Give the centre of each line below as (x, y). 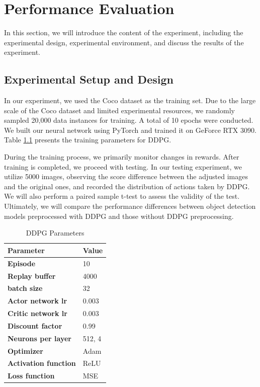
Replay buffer (32, 276)
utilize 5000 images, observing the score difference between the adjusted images (126, 176)
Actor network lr (37, 301)
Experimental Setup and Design (89, 79)
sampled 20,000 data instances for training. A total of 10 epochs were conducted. (129, 120)
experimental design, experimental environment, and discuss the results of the (124, 42)
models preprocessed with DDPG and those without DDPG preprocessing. (119, 216)
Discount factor (35, 325)
